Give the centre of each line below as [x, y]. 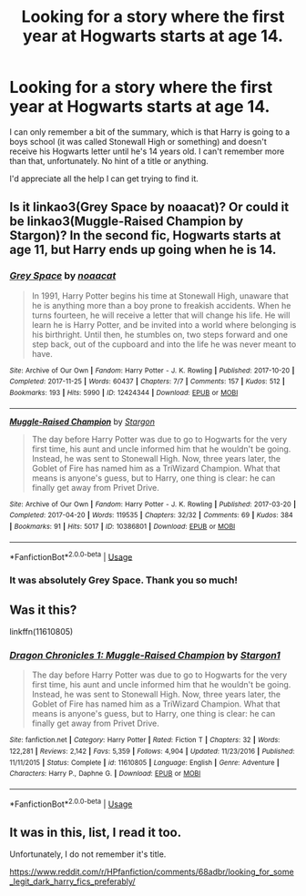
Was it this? [43, 610]
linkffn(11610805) [41, 631]
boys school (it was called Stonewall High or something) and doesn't [138, 141]
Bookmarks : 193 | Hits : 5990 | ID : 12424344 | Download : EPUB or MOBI [124, 392]
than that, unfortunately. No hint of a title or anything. [109, 160]
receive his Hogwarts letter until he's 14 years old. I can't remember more [147, 151]
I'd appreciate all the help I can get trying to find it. [104, 178]
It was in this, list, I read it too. [96, 832]
